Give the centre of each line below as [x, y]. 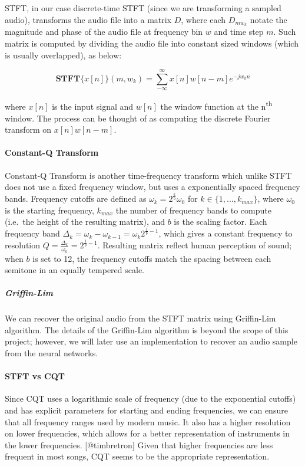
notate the [268, 19]
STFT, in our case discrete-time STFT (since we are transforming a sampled [143, 8]
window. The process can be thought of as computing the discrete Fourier [138, 118]
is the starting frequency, [49, 210]
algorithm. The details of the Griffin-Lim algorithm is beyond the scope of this [147, 329]
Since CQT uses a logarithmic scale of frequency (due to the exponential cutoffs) [150, 398]
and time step [239, 32]
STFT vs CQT [35, 376]
